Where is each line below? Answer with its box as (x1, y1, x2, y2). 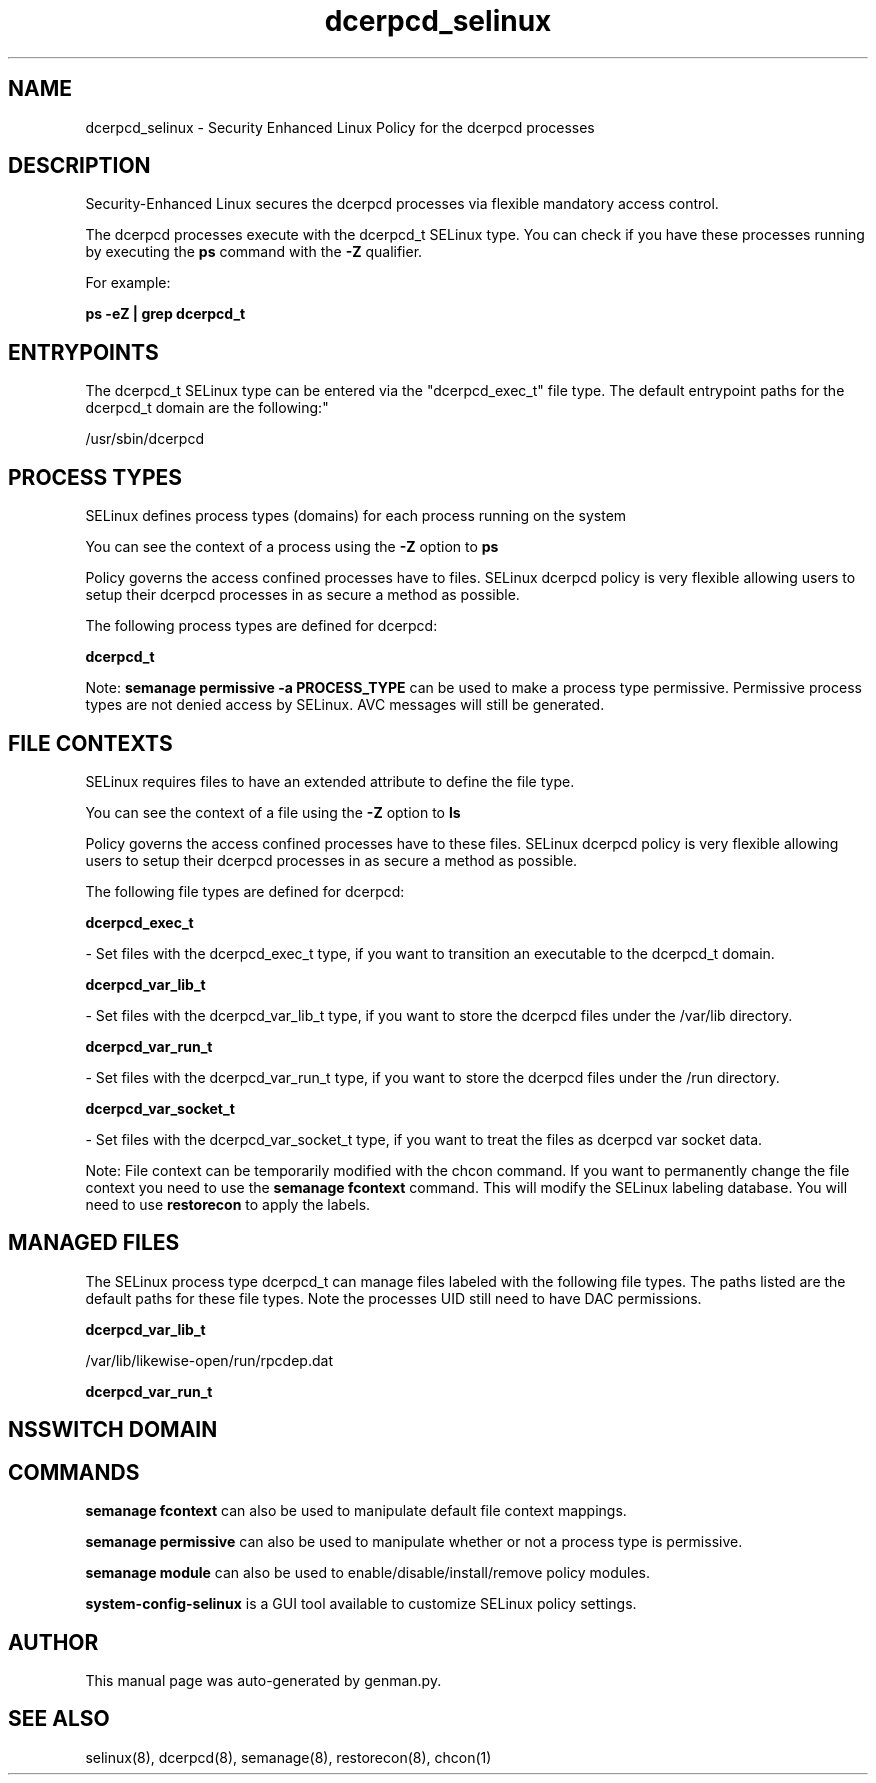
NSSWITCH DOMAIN (8, 1417, 218, 1443)
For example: (85, 274, 171, 292)
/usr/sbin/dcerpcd (85, 430, 204, 448)
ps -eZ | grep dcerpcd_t (85, 305, 246, 323)
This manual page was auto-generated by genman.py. (85, 1671, 442, 1689)
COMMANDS (8, 1459, 140, 1485)
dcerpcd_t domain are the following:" (85, 399, 329, 417)
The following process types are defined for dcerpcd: (85, 617, 438, 635)
